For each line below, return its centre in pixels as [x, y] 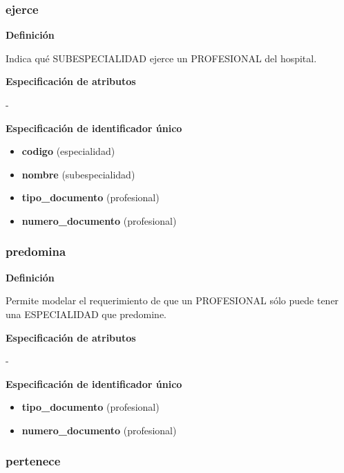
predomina [36, 251]
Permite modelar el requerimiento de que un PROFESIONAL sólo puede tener [172, 300]
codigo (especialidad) [68, 151]
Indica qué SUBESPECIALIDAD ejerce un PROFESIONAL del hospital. [161, 58]
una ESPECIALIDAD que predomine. [86, 314]
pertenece [33, 461]
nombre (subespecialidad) [78, 174]
